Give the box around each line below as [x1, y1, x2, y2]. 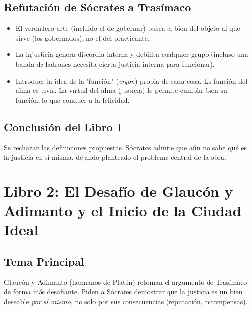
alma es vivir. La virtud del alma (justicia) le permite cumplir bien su [15, 85, 227, 95]
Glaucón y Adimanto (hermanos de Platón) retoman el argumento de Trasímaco [4, 276, 247, 287]
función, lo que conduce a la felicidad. [15, 94, 130, 105]
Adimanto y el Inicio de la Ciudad [4, 200, 242, 221]
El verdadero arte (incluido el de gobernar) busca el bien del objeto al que [15, 23, 240, 33]
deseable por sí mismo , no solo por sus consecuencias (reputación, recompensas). [4, 296, 248, 306]
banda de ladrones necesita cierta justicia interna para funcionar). [15, 58, 215, 69]
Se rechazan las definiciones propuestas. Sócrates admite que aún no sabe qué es [4, 142, 247, 152]
